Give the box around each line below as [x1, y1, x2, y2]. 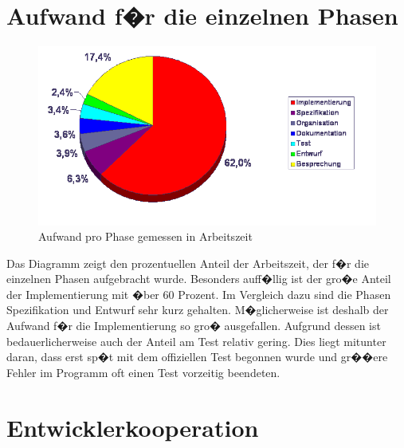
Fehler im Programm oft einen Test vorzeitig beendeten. [6, 364, 280, 380]
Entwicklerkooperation [6, 411, 259, 443]
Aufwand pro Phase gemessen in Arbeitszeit [38, 228, 253, 245]
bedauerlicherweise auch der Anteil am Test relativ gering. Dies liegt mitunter [6, 332, 386, 349]
